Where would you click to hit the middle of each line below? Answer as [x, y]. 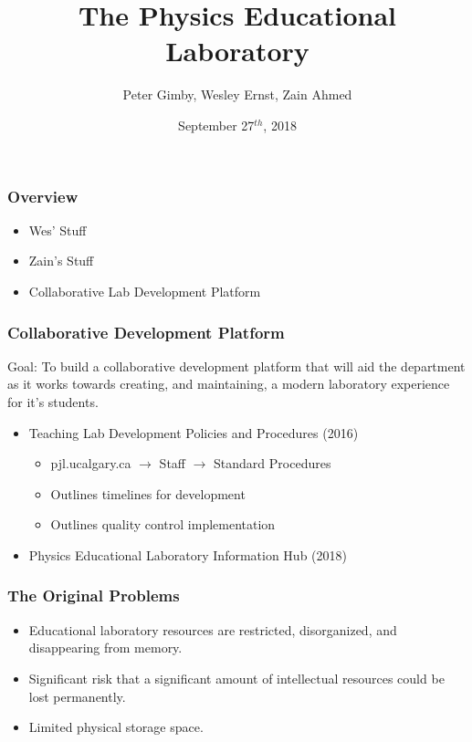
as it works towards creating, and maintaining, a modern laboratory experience [229, 384]
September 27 [216, 125]
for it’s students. [53, 401]
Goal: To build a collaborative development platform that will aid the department [236, 366]
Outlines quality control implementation [163, 524]
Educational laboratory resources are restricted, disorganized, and [213, 629]
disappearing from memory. [105, 648]
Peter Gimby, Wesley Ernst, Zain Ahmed [237, 94]
